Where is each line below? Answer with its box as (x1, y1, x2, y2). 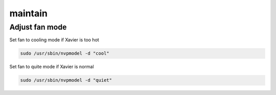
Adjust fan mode (9, 22, 67, 32)
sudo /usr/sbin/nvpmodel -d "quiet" (20, 77, 112, 83)
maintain (9, 8, 48, 19)
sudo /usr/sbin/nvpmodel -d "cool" (20, 51, 109, 56)
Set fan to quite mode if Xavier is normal (9, 64, 94, 70)
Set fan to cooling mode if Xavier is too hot (9, 37, 99, 43)
